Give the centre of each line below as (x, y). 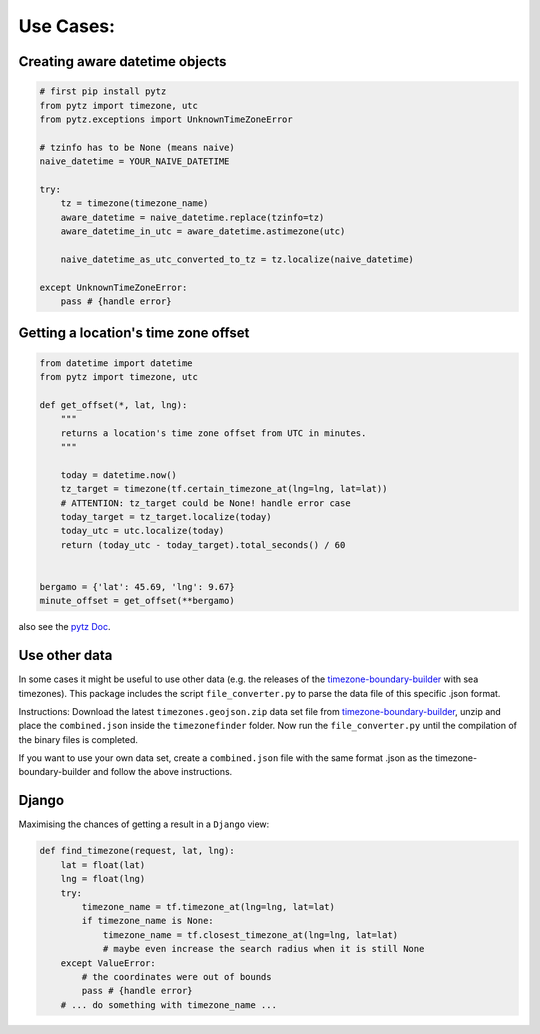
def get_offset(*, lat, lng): (113, 404)
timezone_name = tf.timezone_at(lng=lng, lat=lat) (208, 906)
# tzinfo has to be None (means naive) (137, 147)
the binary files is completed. (78, 739)
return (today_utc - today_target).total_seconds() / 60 (203, 544)
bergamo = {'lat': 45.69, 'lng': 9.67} (137, 586)
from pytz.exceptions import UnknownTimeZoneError (166, 119)
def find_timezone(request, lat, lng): (137, 851)
